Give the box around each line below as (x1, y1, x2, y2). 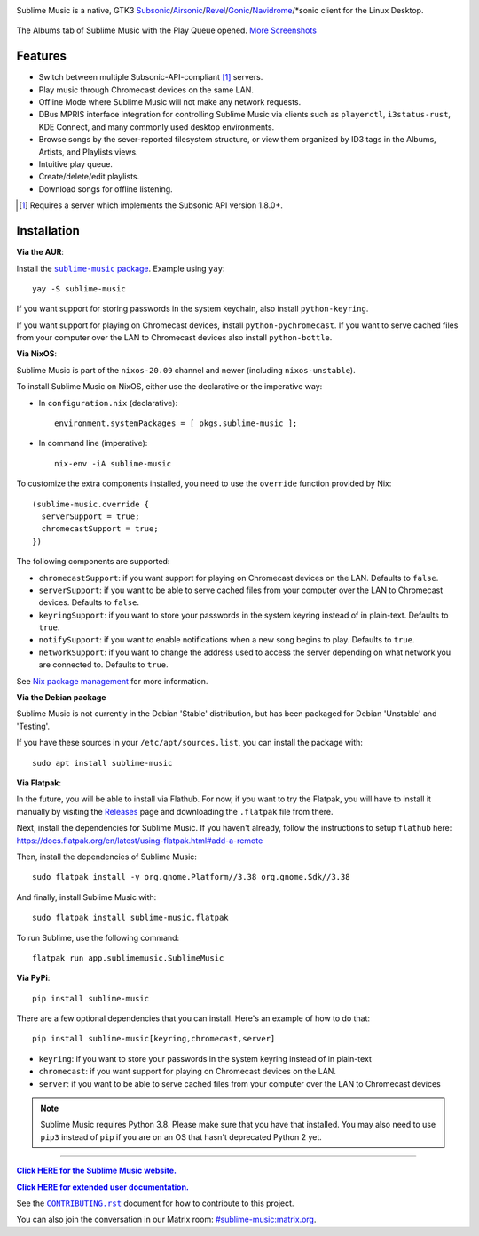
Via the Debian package (16, 692, 106, 703)
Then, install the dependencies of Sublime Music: (16, 851, 197, 862)
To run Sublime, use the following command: (16, 932, 180, 943)
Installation (16, 223, 80, 239)
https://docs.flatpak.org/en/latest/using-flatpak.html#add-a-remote (16, 835, 263, 846)
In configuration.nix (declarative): (38, 397, 177, 408)
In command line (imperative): (38, 438, 148, 449)
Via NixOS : (16, 348, 58, 359)
